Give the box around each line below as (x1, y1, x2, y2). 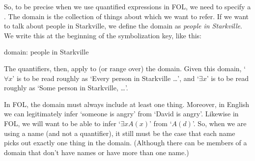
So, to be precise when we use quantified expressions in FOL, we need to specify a (4, 1, 251, 11)
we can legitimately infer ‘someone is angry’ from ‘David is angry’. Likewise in (4, 108, 239, 119)
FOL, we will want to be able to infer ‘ (4, 118, 121, 128)
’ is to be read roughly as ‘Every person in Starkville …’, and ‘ (12, 73, 199, 83)
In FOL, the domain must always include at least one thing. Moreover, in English (4, 99, 250, 109)
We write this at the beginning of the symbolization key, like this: (4, 30, 202, 40)
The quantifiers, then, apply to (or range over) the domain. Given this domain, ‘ (4, 63, 246, 73)
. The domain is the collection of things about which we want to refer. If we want (4, 11, 249, 21)
